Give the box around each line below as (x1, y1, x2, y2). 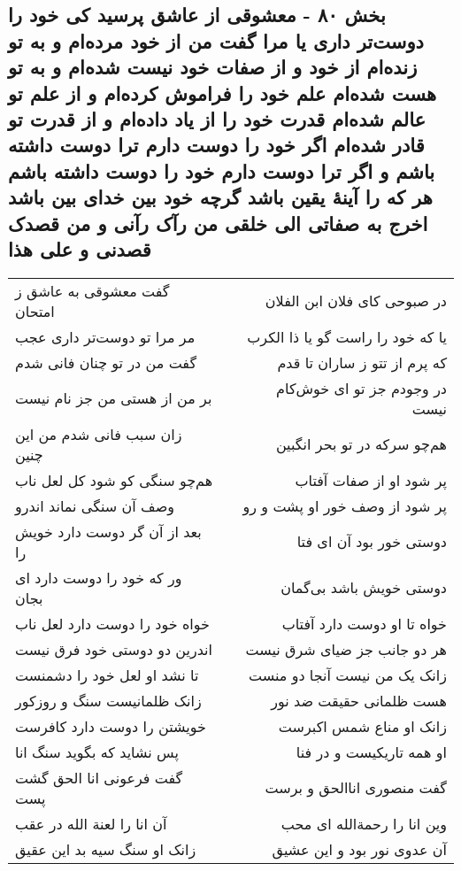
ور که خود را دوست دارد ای (15, 567, 182, 588)
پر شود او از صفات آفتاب (295, 469, 447, 490)
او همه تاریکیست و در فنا (296, 741, 447, 762)
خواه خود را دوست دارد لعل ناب (15, 613, 210, 634)
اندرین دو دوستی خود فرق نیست (15, 638, 213, 659)
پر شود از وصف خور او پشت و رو (242, 495, 447, 516)
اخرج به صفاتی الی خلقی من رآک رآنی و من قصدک (8, 209, 428, 236)
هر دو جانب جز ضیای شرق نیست (245, 638, 447, 659)
